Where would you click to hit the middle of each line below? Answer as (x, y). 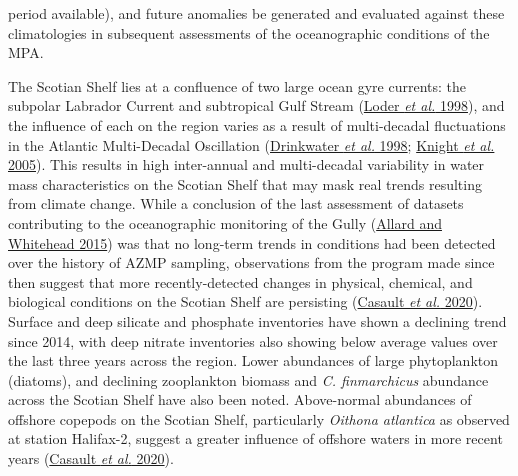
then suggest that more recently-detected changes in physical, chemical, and (240, 281)
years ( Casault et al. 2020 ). (91, 458)
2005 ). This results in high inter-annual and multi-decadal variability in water (246, 164)
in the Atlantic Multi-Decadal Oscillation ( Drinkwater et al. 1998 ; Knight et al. (251, 144)
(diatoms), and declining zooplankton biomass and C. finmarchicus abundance (248, 379)
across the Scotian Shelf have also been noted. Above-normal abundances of (240, 399)
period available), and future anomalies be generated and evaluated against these (256, 13)
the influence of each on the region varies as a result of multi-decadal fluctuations (257, 124)
